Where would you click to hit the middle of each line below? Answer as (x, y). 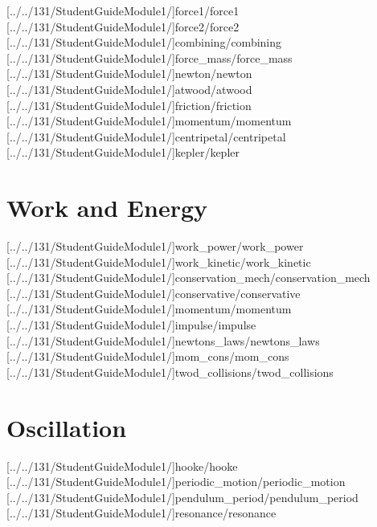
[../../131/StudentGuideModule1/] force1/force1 (123, 10)
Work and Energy (107, 208)
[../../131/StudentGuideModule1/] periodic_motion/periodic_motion (176, 482)
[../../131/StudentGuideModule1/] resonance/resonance (141, 513)
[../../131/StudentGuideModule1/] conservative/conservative (154, 293)
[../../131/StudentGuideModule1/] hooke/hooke (122, 466)
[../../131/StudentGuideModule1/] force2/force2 (123, 26)
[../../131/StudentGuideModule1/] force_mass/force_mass (150, 57)
